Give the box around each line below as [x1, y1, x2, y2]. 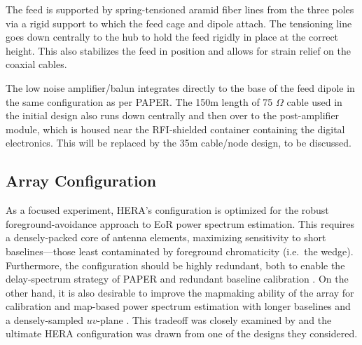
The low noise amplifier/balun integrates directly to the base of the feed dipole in [6, 80, 355, 95]
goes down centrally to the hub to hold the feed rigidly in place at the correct [6, 29, 339, 44]
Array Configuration [6, 170, 157, 191]
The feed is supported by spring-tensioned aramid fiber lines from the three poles [6, 2, 354, 16]
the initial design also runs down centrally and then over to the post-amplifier [6, 108, 340, 123]
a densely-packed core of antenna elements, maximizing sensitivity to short [6, 230, 326, 245]
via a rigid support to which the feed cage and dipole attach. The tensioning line [6, 15, 352, 30]
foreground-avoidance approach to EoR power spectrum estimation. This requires [6, 216, 354, 231]
